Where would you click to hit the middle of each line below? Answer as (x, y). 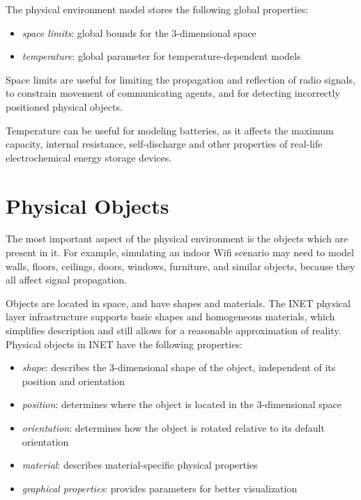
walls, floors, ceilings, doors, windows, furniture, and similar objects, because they (180, 266)
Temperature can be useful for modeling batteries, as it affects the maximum (170, 130)
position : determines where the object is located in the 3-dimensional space (182, 404)
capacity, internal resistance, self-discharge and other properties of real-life (164, 144)
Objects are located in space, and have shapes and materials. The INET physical (178, 303)
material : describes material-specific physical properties (140, 465)
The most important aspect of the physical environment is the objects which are (177, 239)
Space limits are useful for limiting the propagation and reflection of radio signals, (180, 79)
